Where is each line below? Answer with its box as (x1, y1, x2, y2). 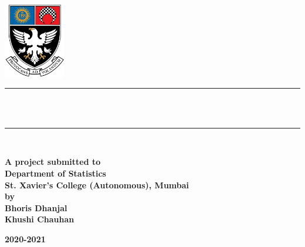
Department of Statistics (5, 167, 106, 179)
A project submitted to (5, 155, 101, 168)
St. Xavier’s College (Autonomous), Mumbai (5, 178, 189, 191)
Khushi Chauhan (5, 213, 74, 225)
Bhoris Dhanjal (5, 201, 67, 214)
